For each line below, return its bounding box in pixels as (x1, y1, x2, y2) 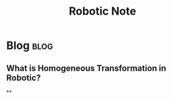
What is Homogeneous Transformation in (6, 63, 167, 73)
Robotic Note (68, 4, 137, 18)
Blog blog (6, 38, 54, 53)
